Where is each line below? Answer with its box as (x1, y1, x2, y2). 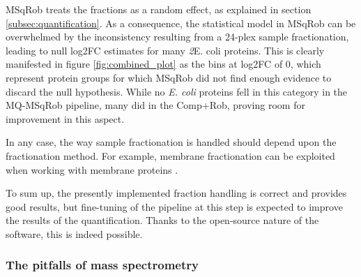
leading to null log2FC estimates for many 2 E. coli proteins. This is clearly (6, 43, 325, 57)
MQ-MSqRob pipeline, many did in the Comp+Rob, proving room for (6, 98, 305, 112)
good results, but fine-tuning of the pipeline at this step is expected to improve (6, 199, 343, 214)
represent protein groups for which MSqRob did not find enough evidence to (6, 70, 332, 84)
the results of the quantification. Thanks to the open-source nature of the (6, 213, 319, 227)
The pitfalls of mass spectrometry (6, 256, 199, 274)
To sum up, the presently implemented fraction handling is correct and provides (6, 186, 347, 200)
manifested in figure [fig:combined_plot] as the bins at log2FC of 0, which (6, 57, 321, 71)
